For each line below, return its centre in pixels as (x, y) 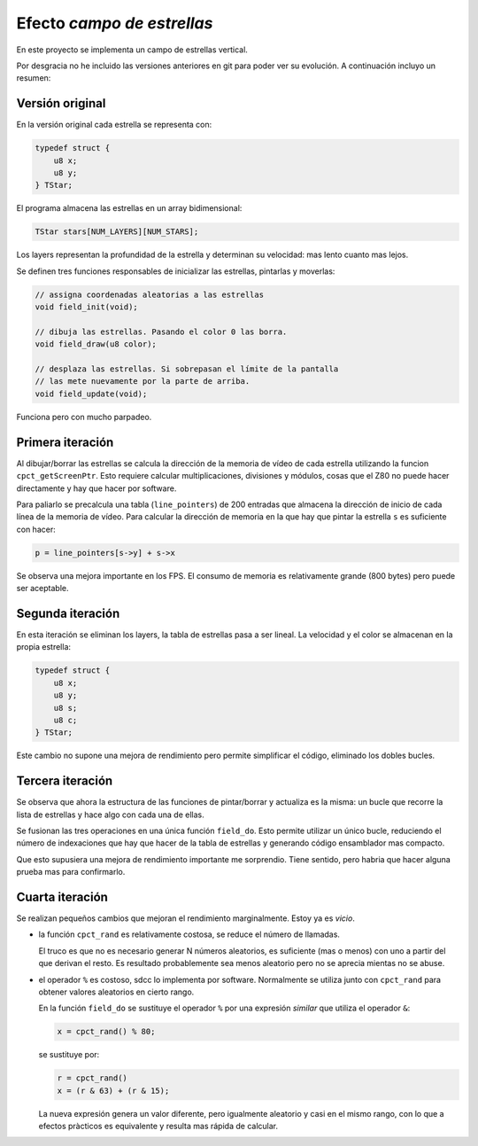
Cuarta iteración (62, 897)
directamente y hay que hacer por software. (96, 488)
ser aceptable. (43, 589)
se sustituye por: (69, 1055)
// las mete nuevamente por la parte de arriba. (143, 382)
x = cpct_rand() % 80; (106, 1032)
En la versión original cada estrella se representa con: (114, 125)
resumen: (34, 78)
